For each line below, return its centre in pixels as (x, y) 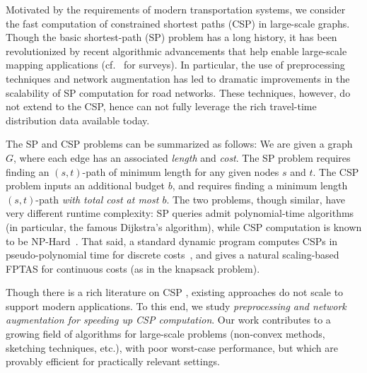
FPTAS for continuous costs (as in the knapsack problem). (133, 268)
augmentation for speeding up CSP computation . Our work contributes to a (168, 320)
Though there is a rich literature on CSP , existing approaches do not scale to (175, 292)
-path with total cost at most (97, 199)
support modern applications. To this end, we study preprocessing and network (176, 306)
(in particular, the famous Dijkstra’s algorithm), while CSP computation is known (184, 226)
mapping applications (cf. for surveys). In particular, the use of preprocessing (175, 65)
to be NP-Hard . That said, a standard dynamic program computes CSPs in (172, 241)
